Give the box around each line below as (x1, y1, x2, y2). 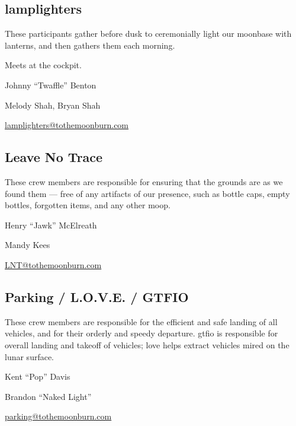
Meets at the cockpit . (5, 59, 82, 71)
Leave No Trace (5, 148, 103, 166)
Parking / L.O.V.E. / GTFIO (5, 287, 189, 306)
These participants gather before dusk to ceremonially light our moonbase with (5, 27, 292, 40)
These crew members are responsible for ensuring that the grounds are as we (5, 175, 283, 187)
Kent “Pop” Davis (5, 370, 70, 383)
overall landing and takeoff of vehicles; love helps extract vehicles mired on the (5, 338, 289, 351)
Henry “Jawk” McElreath (5, 218, 97, 231)
